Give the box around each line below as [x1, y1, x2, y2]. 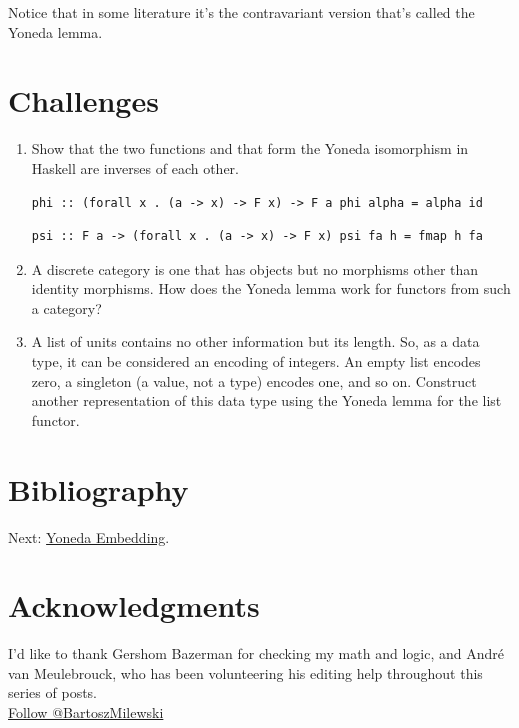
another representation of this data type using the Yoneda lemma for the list [31, 390, 502, 411]
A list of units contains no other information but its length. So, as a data [31, 331, 480, 352]
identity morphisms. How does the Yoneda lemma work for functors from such [31, 278, 511, 299]
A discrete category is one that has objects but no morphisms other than [31, 258, 479, 279]
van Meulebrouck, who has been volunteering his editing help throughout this [8, 662, 483, 683]
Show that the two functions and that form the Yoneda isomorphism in [31, 138, 469, 159]
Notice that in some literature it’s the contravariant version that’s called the [8, 2, 475, 22]
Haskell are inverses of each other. [31, 157, 239, 178]
